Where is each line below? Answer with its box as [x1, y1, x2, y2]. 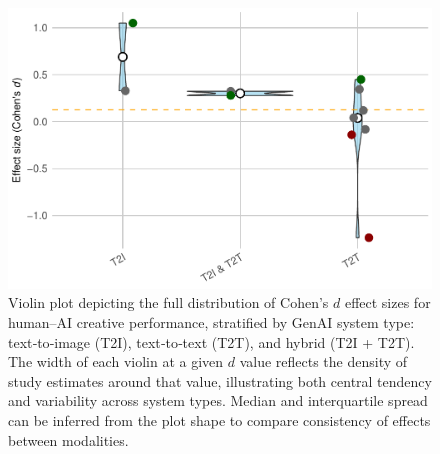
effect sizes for [344, 292, 431, 313]
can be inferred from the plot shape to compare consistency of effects [8, 410, 431, 431]
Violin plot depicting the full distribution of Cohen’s [8, 292, 329, 313]
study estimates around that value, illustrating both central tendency [8, 370, 432, 391]
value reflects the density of [239, 351, 408, 372]
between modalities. [8, 429, 129, 450]
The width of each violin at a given [8, 351, 224, 372]
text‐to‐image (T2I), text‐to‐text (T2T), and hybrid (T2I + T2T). [8, 331, 415, 352]
